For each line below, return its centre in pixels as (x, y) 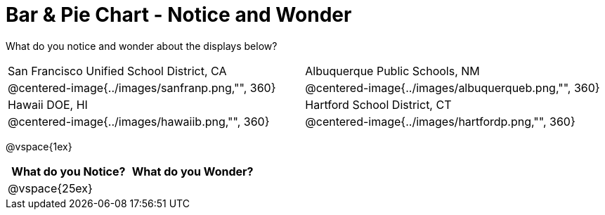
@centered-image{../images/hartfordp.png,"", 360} (440, 121)
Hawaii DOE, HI (48, 104)
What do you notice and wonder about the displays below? (142, 46)
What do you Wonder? (193, 171)
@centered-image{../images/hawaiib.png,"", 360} (139, 121)
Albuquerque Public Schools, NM (392, 71)
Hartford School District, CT (378, 104)
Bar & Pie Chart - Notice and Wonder (179, 15)
